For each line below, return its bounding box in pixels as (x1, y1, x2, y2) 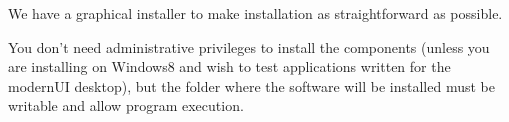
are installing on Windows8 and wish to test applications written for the (8, 56, 451, 77)
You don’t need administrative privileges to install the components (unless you (8, 36, 490, 57)
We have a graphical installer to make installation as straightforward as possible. (8, 3, 503, 23)
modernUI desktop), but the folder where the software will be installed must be (8, 75, 495, 96)
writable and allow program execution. (8, 95, 244, 116)
